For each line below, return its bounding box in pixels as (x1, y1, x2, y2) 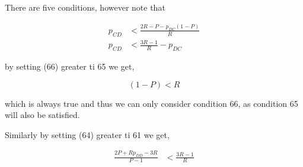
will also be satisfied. (5, 109, 80, 121)
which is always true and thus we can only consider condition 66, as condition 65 (5, 97, 298, 109)
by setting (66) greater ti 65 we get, (5, 60, 135, 72)
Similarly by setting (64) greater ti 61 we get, (5, 128, 170, 140)
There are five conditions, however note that (5, 1, 165, 13)
